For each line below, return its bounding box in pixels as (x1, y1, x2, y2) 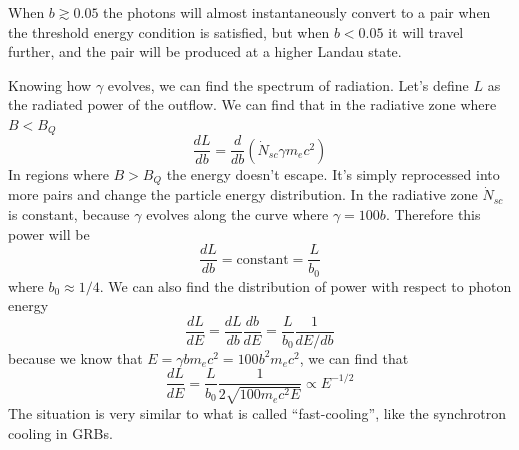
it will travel (388, 21, 464, 42)
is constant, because (8, 203, 130, 224)
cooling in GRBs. (8, 422, 113, 443)
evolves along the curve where (146, 203, 329, 224)
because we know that (8, 347, 143, 368)
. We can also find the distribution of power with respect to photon (99, 275, 512, 296)
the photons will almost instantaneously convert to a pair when (103, 2, 491, 22)
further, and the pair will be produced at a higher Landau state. (8, 41, 402, 62)
